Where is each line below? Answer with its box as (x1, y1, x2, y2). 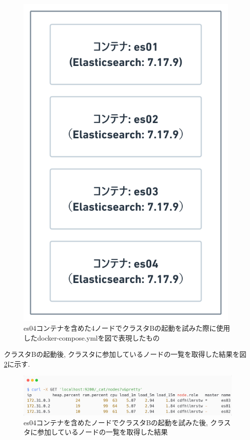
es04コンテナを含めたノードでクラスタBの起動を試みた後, (24, 417, 208, 427)
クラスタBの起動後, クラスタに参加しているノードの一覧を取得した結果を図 (4, 349, 247, 359)
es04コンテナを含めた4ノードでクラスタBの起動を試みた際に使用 (24, 322, 230, 333)
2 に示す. (4, 358, 30, 369)
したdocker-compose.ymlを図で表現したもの (24, 332, 160, 343)
